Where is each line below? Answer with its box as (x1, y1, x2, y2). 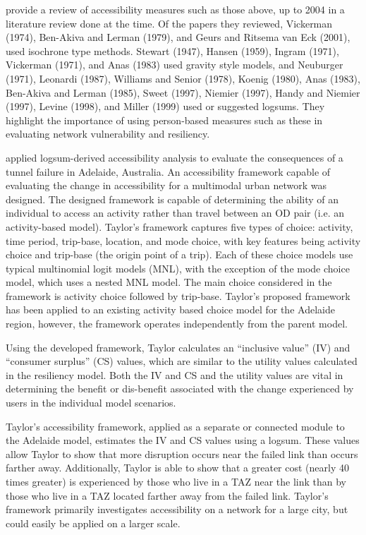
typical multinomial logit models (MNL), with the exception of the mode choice (6, 260, 350, 275)
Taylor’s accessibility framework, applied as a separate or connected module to (6, 419, 345, 433)
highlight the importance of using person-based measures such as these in (6, 112, 323, 127)
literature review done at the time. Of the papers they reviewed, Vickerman (6, 16, 333, 30)
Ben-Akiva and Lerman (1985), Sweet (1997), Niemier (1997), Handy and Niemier (6, 85, 360, 100)
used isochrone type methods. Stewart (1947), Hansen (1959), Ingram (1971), (6, 43, 339, 58)
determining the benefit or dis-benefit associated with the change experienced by (6, 381, 354, 396)
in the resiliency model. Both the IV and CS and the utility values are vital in (6, 367, 343, 382)
